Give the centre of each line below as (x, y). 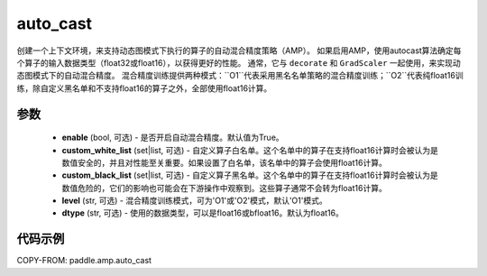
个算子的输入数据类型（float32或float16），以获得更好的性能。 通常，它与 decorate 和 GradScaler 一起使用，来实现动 (239, 62)
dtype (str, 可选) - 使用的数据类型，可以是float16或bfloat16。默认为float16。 (203, 213)
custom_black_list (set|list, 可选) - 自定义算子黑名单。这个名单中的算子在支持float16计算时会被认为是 (250, 175)
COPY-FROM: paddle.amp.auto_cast (84, 261)
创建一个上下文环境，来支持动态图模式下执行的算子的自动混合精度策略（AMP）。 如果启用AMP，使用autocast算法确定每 (239, 51)
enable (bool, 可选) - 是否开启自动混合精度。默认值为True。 (173, 138)
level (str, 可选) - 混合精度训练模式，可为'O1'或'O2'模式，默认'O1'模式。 (195, 201)
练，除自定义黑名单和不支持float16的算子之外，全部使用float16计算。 (144, 88)
